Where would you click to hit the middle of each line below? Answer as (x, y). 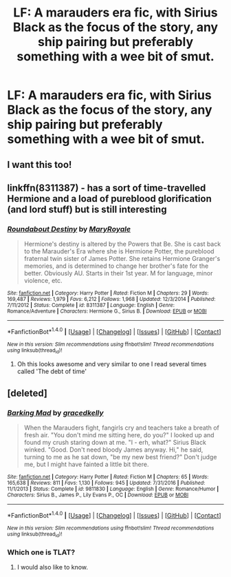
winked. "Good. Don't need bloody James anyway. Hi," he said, (113, 450)
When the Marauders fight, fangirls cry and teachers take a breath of (122, 428)
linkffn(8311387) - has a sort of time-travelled (107, 188)
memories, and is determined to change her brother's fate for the (116, 266)
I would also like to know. (52, 567)
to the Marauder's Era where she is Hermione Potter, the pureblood (119, 251)
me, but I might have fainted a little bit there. (86, 464)
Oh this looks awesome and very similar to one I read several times (112, 364)
